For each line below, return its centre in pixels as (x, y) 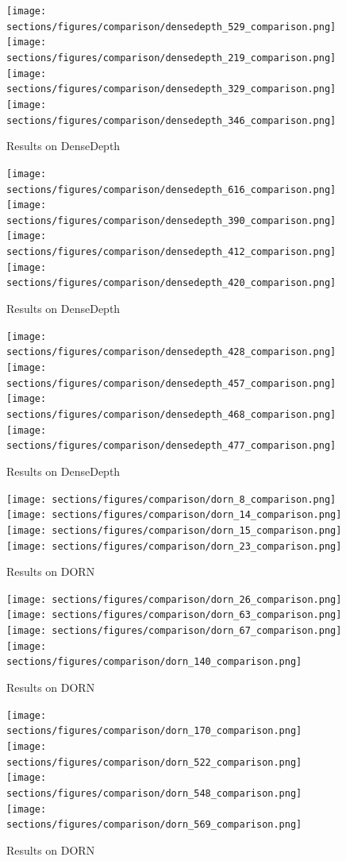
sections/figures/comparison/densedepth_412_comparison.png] (171, 252)
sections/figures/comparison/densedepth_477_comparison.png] (171, 446)
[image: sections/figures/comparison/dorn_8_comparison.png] (171, 499)
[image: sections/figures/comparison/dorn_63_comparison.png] (174, 615)
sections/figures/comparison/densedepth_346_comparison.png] (171, 120)
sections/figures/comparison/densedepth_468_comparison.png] (171, 414)
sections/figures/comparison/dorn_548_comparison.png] (154, 793)
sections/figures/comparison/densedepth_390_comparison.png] (171, 220)
